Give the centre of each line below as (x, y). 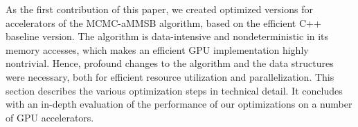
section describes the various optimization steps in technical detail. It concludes (174, 90)
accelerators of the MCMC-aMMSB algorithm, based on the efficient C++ (163, 22)
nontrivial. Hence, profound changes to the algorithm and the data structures (170, 63)
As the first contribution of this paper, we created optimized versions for (159, 9)
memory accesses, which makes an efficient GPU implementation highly (157, 49)
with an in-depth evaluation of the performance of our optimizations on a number (179, 104)
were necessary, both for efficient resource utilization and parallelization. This (170, 76)
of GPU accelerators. (50, 117)
